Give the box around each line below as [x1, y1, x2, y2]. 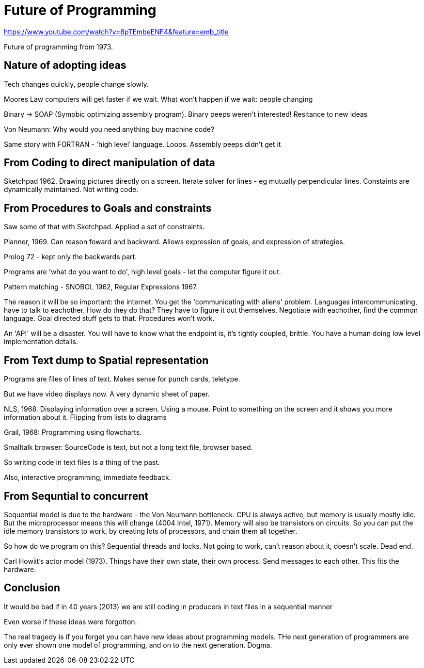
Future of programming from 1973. [4, 42, 113, 51]
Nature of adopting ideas [4, 59, 126, 72]
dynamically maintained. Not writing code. [4, 185, 139, 194]
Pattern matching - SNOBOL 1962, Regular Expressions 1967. [4, 283, 198, 291]
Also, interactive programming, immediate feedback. [4, 473, 171, 482]
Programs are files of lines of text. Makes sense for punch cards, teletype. [4, 375, 240, 383]
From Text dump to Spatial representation [4, 354, 209, 366]
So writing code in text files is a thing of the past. [4, 458, 160, 467]
